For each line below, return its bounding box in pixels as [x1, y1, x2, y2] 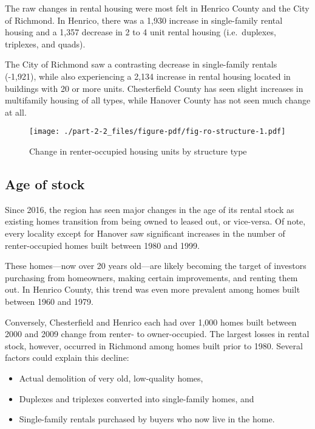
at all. [5, 105, 27, 118]
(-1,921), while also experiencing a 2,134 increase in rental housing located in [5, 69, 291, 82]
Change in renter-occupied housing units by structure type [29, 145, 247, 157]
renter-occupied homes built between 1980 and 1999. [5, 239, 200, 251]
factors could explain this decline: [5, 351, 129, 364]
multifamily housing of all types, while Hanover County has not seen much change [5, 94, 311, 106]
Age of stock [5, 174, 85, 193]
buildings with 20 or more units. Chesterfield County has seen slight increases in [5, 82, 303, 94]
